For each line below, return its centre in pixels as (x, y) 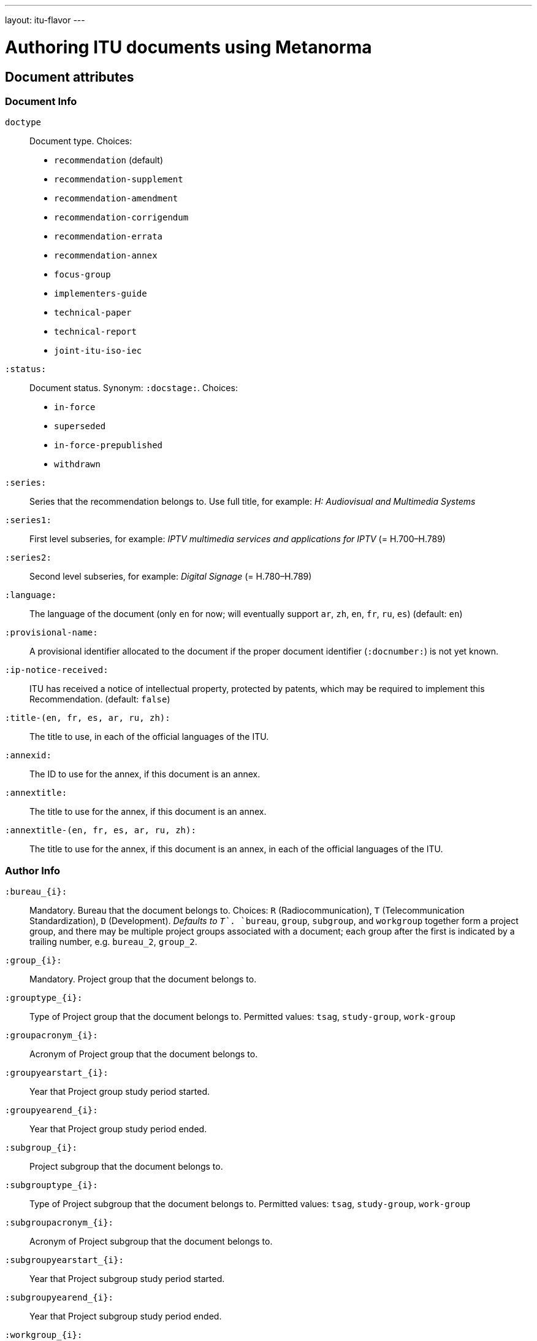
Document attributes (70, 77)
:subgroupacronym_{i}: (59, 1223)
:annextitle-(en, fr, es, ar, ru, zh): (101, 830)
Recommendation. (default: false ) (100, 699)
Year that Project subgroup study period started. (127, 1279)
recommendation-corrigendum (121, 218)
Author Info (33, 870)
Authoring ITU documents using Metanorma (189, 47)
